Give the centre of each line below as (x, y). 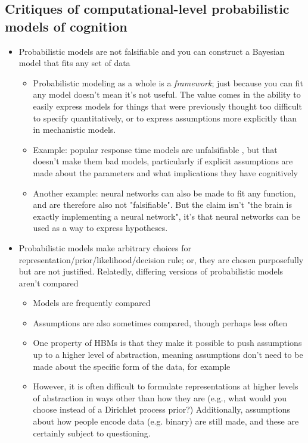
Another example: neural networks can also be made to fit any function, (164, 193)
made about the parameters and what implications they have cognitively (165, 172)
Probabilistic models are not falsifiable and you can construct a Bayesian (152, 51)
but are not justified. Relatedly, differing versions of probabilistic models (151, 271)
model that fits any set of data (74, 63)
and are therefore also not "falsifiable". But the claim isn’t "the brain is (163, 205)
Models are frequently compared (92, 303)
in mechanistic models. (74, 130)
